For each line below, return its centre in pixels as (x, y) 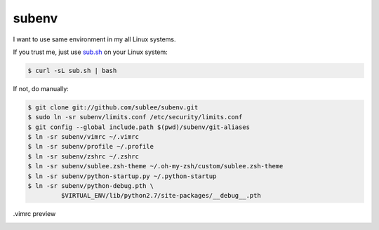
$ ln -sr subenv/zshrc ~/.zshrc (84, 156)
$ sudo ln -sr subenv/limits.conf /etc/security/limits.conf (135, 117)
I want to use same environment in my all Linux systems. (94, 39)
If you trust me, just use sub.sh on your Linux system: (90, 52)
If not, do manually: (41, 88)
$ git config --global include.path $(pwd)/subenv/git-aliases (139, 127)
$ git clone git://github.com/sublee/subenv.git (113, 107)
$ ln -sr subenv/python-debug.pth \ (91, 186)
